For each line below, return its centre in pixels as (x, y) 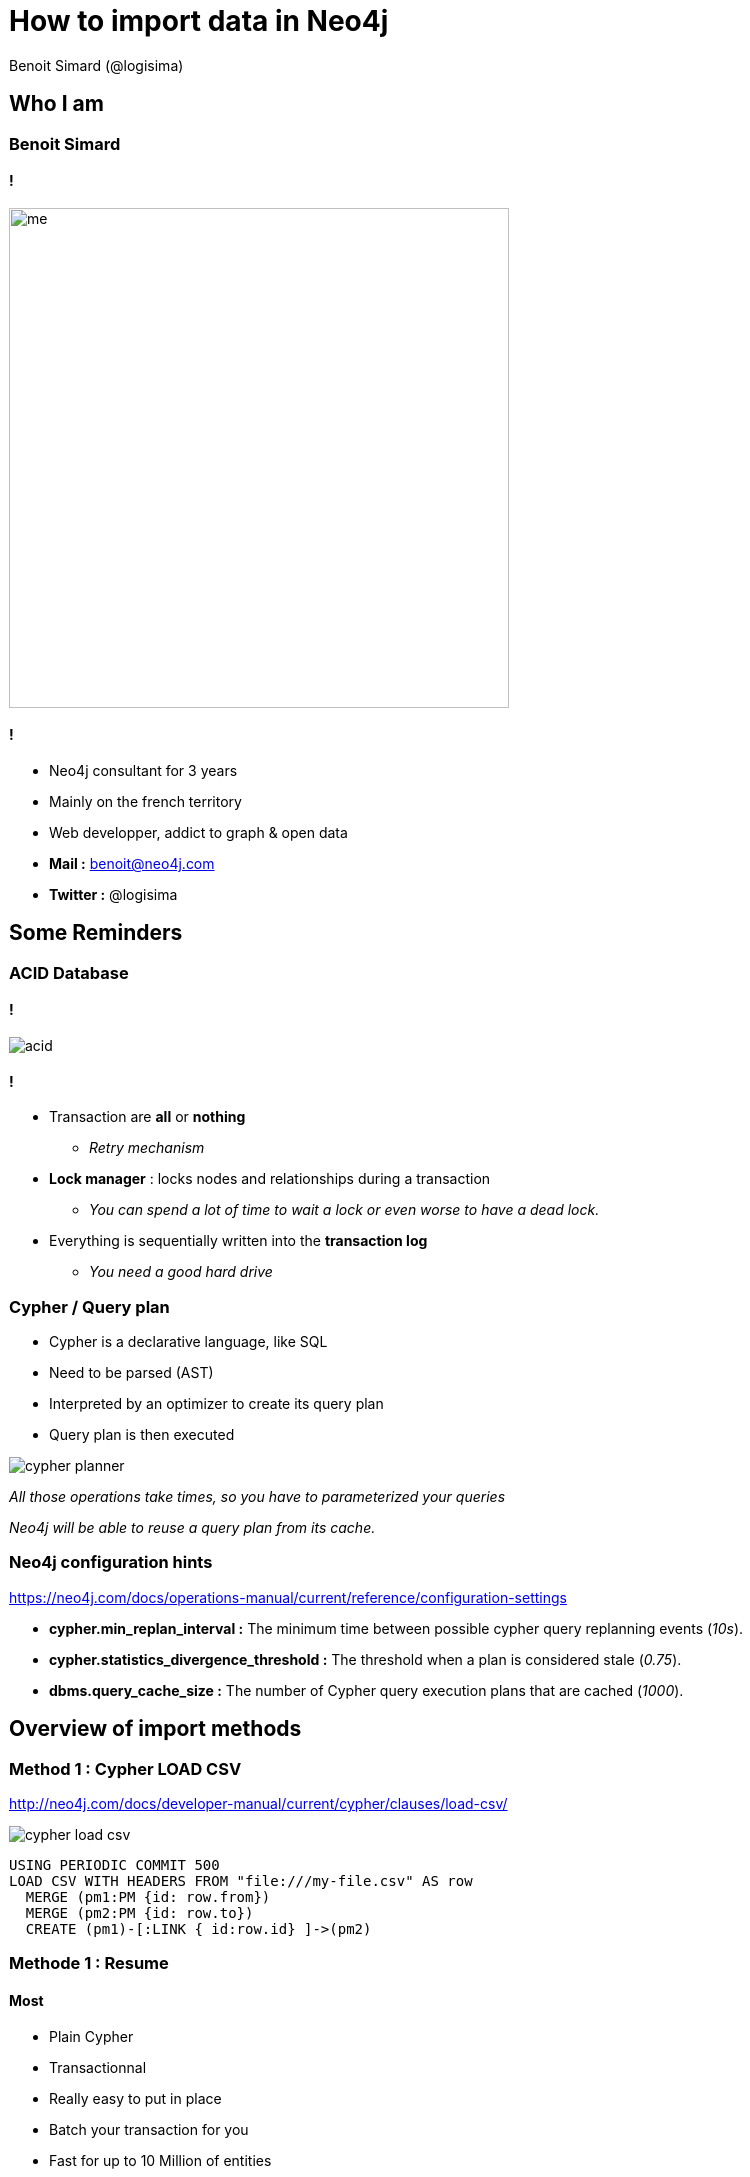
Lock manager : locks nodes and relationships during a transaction (270, 1179)
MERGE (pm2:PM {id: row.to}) (139, 1913)
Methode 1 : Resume (89, 1963)
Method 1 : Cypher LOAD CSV (125, 1768)
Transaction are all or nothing (147, 1117)
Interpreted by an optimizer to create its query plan (216, 1404)
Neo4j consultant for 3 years (143, 771)
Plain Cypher (91, 2036)
